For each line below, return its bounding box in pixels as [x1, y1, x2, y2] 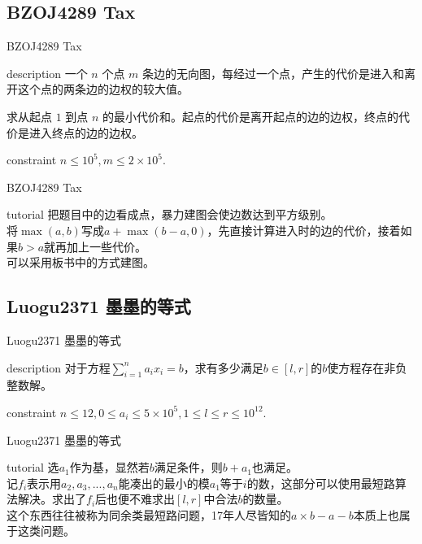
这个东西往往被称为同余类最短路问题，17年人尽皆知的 [7, 506, 291, 523]
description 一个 [7, 64, 88, 81]
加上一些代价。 [67, 237, 147, 255]
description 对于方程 [7, 359, 111, 376]
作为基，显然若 [69, 459, 150, 476]
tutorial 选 [7, 459, 59, 476]
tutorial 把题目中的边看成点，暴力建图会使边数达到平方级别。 [7, 206, 333, 223]
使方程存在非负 [327, 359, 407, 376]
